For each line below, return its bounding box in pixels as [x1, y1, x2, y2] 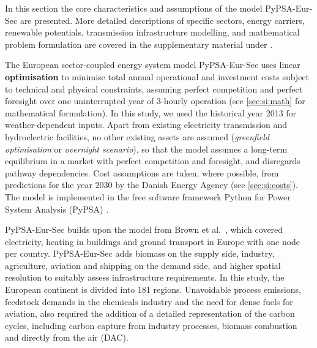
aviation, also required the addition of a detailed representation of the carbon [5, 307, 295, 320]
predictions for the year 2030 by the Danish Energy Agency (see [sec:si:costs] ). [5, 178, 299, 191]
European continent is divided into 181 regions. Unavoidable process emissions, [5, 283, 301, 296]
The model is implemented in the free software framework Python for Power [5, 190, 291, 203]
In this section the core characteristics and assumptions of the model [5, 2, 263, 14]
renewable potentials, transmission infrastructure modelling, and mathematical [5, 26, 300, 39]
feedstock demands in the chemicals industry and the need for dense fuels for [5, 295, 293, 308]
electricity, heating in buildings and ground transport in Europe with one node [5, 235, 300, 248]
